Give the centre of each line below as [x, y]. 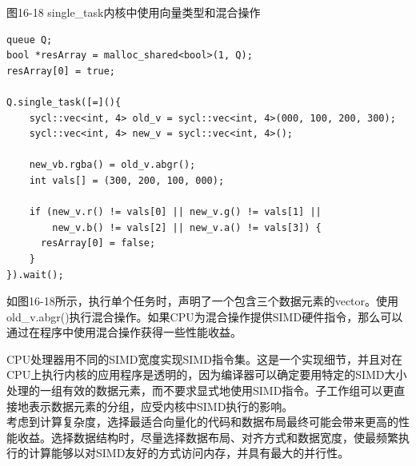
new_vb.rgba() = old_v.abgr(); [112, 165]
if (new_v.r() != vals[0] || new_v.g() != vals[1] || [175, 212]
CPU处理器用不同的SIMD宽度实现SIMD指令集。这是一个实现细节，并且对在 [204, 358]
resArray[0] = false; [98, 243]
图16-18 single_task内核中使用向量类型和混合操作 [134, 12]
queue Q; [30, 40]
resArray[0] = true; [61, 71]
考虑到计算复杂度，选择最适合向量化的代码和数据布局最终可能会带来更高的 [202, 422]
